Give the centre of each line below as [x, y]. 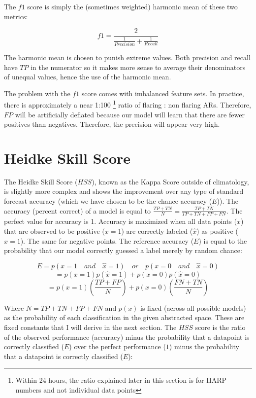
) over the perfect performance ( [117, 346]
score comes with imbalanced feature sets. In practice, [163, 93]
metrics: [16, 16]
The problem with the [37, 93]
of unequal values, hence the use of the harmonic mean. [88, 77]
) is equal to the [223, 240]
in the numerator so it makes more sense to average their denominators [138, 67]
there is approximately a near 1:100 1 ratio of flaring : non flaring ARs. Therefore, [128, 104]
